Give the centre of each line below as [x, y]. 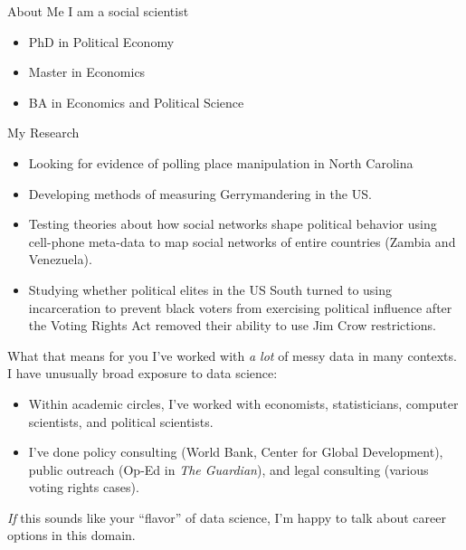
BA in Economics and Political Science [136, 102]
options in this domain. [71, 535]
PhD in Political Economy [101, 41]
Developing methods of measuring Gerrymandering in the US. [200, 193]
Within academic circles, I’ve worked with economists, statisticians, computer [243, 403]
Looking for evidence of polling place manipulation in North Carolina [221, 162]
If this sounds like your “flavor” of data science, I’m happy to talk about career [227, 517]
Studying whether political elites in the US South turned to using [210, 289]
